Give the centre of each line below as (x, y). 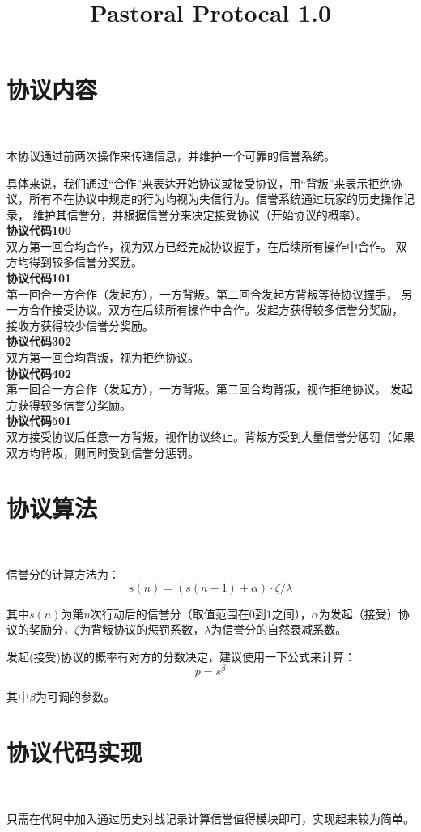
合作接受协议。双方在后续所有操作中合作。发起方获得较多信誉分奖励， (216, 310)
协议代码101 (39, 278)
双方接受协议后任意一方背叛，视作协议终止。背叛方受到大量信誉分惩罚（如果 (210, 436)
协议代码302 (39, 341)
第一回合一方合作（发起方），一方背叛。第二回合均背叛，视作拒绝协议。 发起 (210, 389)
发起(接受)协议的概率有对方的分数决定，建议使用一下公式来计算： (181, 656)
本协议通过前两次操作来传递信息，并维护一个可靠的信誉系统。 (171, 155)
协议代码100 (39, 230)
